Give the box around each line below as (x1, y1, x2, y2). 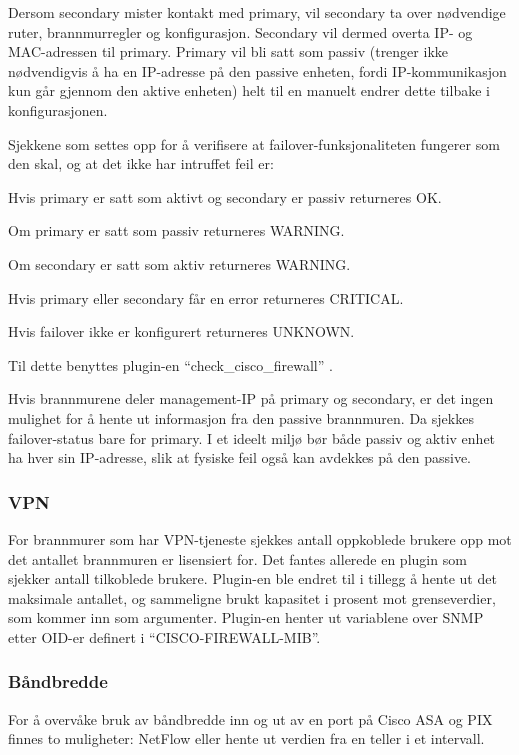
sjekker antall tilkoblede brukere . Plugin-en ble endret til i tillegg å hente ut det (8, 568, 497, 589)
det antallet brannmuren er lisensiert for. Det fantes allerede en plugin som (8, 548, 467, 569)
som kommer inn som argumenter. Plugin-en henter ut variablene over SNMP (8, 607, 484, 628)
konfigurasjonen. (8, 99, 108, 120)
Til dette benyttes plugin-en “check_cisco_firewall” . (8, 354, 333, 375)
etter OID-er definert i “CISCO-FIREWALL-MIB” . (8, 626, 321, 647)
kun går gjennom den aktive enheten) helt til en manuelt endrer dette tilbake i (8, 80, 490, 101)
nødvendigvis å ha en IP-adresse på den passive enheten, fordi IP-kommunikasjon (8, 60, 507, 81)
